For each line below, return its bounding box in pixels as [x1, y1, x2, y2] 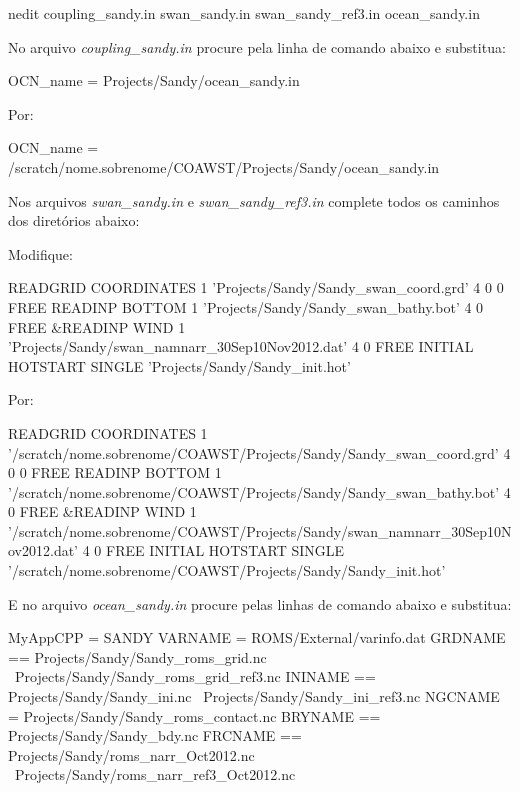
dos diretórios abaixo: [8, 210, 140, 231]
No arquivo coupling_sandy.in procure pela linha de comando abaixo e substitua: [8, 36, 506, 57]
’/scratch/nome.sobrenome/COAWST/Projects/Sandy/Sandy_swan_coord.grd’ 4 [8, 442, 511, 463]
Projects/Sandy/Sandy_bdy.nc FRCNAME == [8, 725, 302, 746]
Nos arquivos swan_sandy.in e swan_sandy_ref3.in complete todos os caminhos [8, 190, 500, 211]
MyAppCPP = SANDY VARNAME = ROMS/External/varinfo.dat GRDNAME [8, 627, 506, 648]
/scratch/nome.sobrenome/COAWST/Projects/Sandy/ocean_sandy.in [8, 156, 440, 177]
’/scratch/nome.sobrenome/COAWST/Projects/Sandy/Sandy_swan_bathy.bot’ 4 [8, 481, 511, 502]
